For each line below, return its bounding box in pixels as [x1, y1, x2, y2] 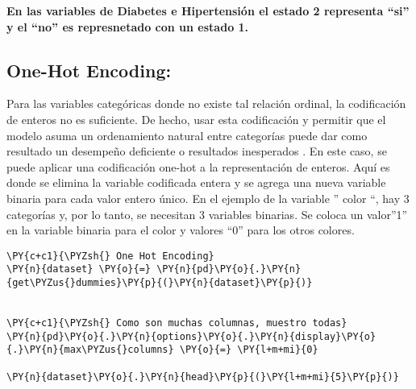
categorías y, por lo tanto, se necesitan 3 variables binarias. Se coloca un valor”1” [6, 205, 408, 222]
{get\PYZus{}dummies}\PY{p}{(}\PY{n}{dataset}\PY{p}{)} [6, 277, 313, 289]
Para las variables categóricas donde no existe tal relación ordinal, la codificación [6, 95, 406, 112]
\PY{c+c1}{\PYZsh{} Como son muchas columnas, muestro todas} [6, 317, 347, 329]
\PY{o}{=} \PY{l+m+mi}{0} [179, 344, 318, 356]
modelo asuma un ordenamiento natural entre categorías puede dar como [6, 126, 368, 143]
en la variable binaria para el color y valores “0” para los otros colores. [6, 221, 355, 238]
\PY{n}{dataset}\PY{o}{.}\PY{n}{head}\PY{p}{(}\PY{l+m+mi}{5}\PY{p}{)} [6, 370, 399, 383]
